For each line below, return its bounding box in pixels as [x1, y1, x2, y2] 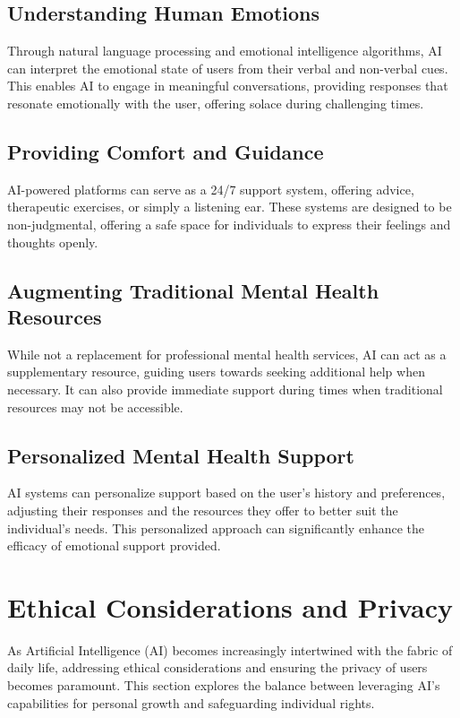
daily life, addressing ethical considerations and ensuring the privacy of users [7, 658, 428, 677]
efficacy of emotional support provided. [7, 536, 221, 555]
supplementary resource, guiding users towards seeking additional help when [7, 362, 425, 381]
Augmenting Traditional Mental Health [7, 276, 379, 304]
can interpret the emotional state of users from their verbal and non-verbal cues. [7, 58, 448, 77]
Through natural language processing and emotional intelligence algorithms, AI [7, 41, 442, 60]
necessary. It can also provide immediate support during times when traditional [7, 379, 443, 398]
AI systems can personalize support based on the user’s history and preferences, [7, 483, 446, 502]
